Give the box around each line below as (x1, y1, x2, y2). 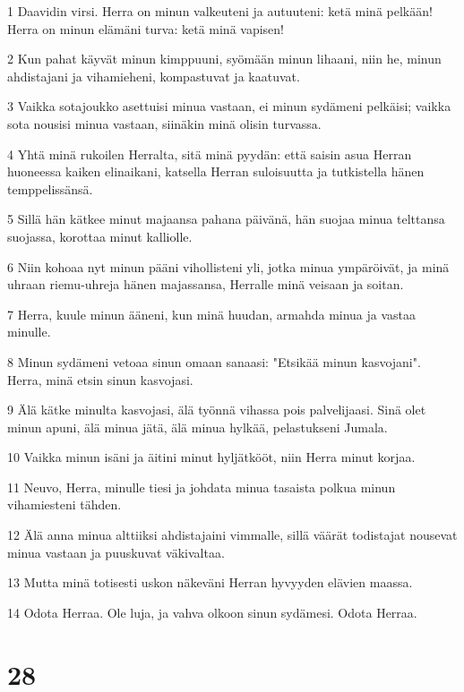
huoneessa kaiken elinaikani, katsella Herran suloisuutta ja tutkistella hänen (7, 162, 425, 181)
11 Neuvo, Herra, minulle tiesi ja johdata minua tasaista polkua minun (7, 477, 396, 496)
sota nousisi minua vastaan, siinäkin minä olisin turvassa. (7, 114, 322, 132)
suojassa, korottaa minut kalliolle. (7, 226, 193, 245)
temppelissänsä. (7, 179, 93, 198)
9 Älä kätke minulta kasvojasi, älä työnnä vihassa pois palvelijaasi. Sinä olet (7, 400, 426, 419)
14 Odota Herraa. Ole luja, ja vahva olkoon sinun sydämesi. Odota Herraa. (7, 602, 417, 621)
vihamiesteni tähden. (7, 495, 122, 514)
